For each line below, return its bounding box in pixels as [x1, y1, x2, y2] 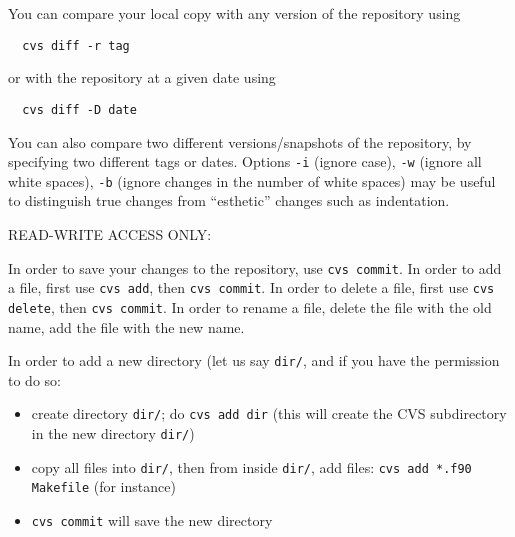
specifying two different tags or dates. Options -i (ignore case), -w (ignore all [8, 151, 482, 172]
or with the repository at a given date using [8, 67, 276, 88]
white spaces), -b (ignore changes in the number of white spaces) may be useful [8, 170, 496, 191]
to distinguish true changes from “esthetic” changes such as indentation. [8, 190, 450, 211]
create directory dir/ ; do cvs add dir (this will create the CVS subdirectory [31, 403, 507, 424]
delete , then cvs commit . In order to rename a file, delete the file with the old [8, 296, 492, 317]
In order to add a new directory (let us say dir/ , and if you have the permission [8, 350, 500, 371]
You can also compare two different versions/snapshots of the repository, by [8, 131, 472, 152]
